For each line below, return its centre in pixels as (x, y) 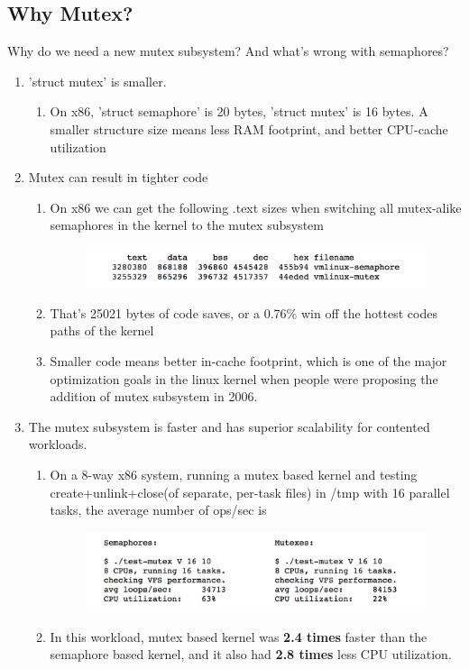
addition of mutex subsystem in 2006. (154, 396)
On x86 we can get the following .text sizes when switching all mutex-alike (256, 207)
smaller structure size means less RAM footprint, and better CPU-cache (249, 128)
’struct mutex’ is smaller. (97, 81)
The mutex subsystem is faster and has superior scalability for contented (229, 426)
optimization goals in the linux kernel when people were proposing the (244, 378)
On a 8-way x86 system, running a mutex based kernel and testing (234, 474)
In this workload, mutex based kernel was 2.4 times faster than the (239, 636)
